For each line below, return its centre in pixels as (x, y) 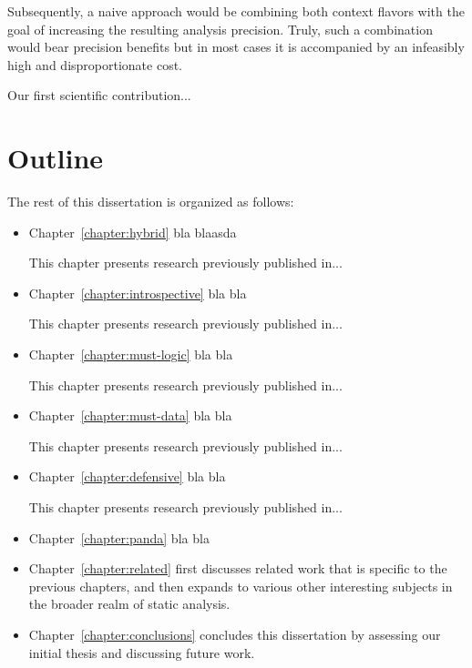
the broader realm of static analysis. (129, 604)
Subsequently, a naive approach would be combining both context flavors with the (236, 11)
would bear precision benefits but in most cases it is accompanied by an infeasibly (236, 47)
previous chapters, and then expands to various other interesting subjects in (241, 586)
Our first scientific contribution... (99, 95)
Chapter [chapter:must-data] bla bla (130, 415)
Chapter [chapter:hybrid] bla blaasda (133, 232)
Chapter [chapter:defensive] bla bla (127, 476)
